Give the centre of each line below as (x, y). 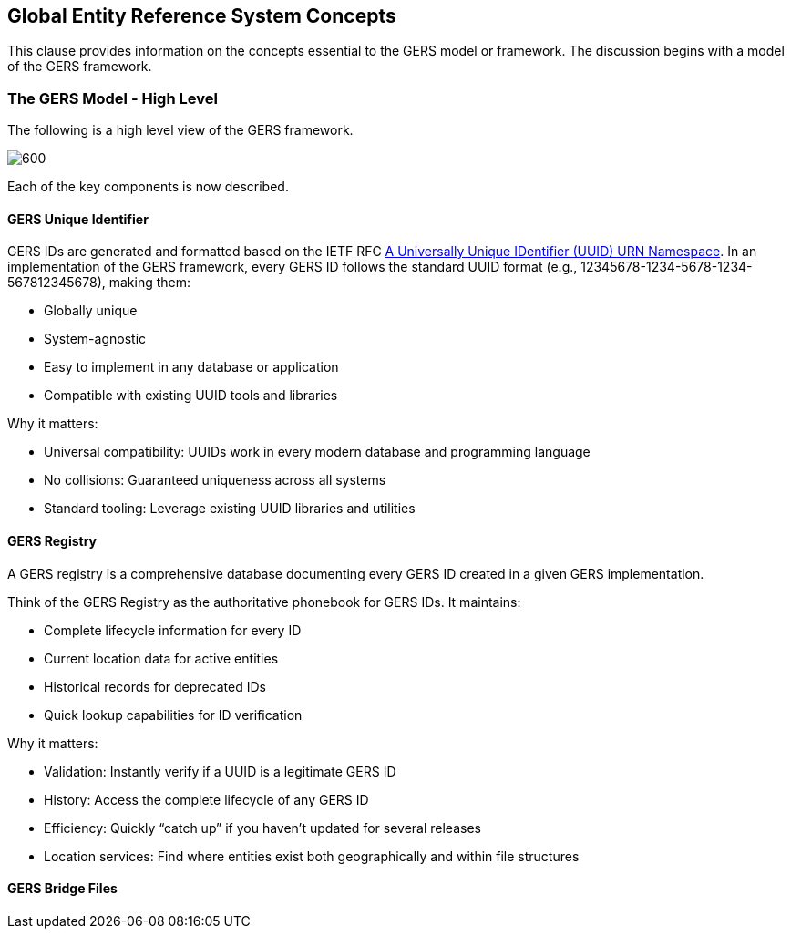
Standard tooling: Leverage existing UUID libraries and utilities (230, 509)
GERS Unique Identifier (78, 219)
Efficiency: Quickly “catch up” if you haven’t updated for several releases (262, 828)
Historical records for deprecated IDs (155, 686)
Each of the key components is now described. (148, 187)
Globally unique (91, 311)
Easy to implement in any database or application (191, 367)
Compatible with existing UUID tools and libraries (191, 396)
